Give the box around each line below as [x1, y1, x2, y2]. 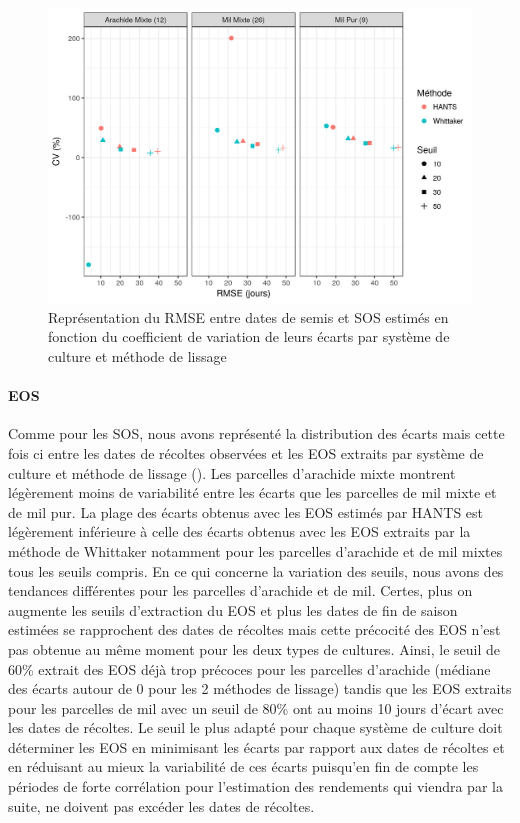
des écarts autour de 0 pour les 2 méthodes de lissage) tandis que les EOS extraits [8, 678, 512, 699]
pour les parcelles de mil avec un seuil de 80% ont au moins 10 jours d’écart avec [8, 697, 504, 718]
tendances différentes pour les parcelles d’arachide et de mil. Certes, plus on [8, 580, 473, 601]
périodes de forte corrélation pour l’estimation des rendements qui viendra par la [8, 776, 503, 797]
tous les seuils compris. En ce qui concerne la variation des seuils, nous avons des [8, 560, 504, 581]
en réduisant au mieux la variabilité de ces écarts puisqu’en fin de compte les [8, 756, 479, 777]
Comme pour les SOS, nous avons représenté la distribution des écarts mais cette [8, 423, 505, 444]
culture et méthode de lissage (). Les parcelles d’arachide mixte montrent [8, 462, 456, 483]
